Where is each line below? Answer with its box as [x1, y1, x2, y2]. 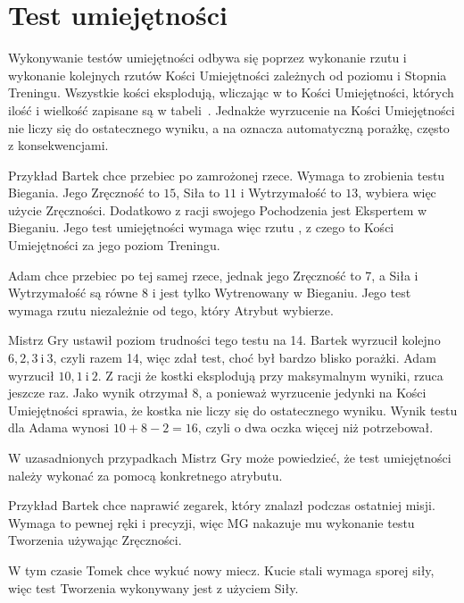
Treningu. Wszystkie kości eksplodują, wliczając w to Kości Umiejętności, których [8, 83, 454, 102]
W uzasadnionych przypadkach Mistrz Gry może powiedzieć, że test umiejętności [8, 448, 452, 466]
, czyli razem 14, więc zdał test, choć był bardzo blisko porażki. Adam [53, 348, 436, 367]
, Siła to [176, 183, 220, 202]
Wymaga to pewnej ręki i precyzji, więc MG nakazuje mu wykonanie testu [8, 513, 415, 532]
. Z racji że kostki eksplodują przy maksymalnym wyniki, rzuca [97, 365, 443, 384]
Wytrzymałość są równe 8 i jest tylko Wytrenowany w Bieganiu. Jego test [8, 283, 411, 302]
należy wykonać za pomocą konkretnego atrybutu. [8, 465, 283, 484]
